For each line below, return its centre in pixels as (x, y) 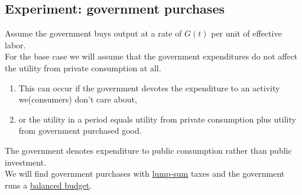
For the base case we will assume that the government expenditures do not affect (151, 56)
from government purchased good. (80, 130)
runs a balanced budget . (48, 185)
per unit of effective (246, 33)
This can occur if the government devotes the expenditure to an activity (149, 87)
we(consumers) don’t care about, (78, 99)
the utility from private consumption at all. (83, 67)
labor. (15, 44)
